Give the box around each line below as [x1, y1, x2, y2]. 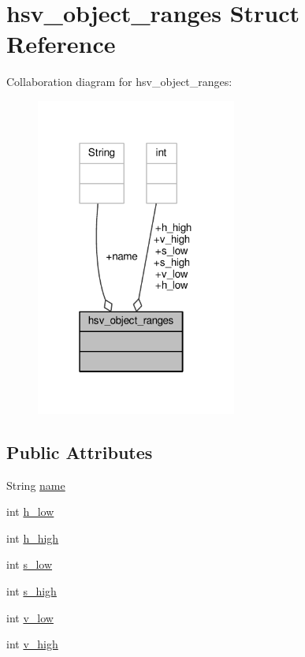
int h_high [6, 529, 59, 546]
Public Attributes [6, 439, 153, 464]
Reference [6, 28, 116, 60]
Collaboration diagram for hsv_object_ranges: [6, 73, 232, 90]
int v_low [6, 609, 54, 625]
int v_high [6, 636, 58, 652]
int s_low [6, 556, 53, 573]
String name [6, 476, 65, 493]
